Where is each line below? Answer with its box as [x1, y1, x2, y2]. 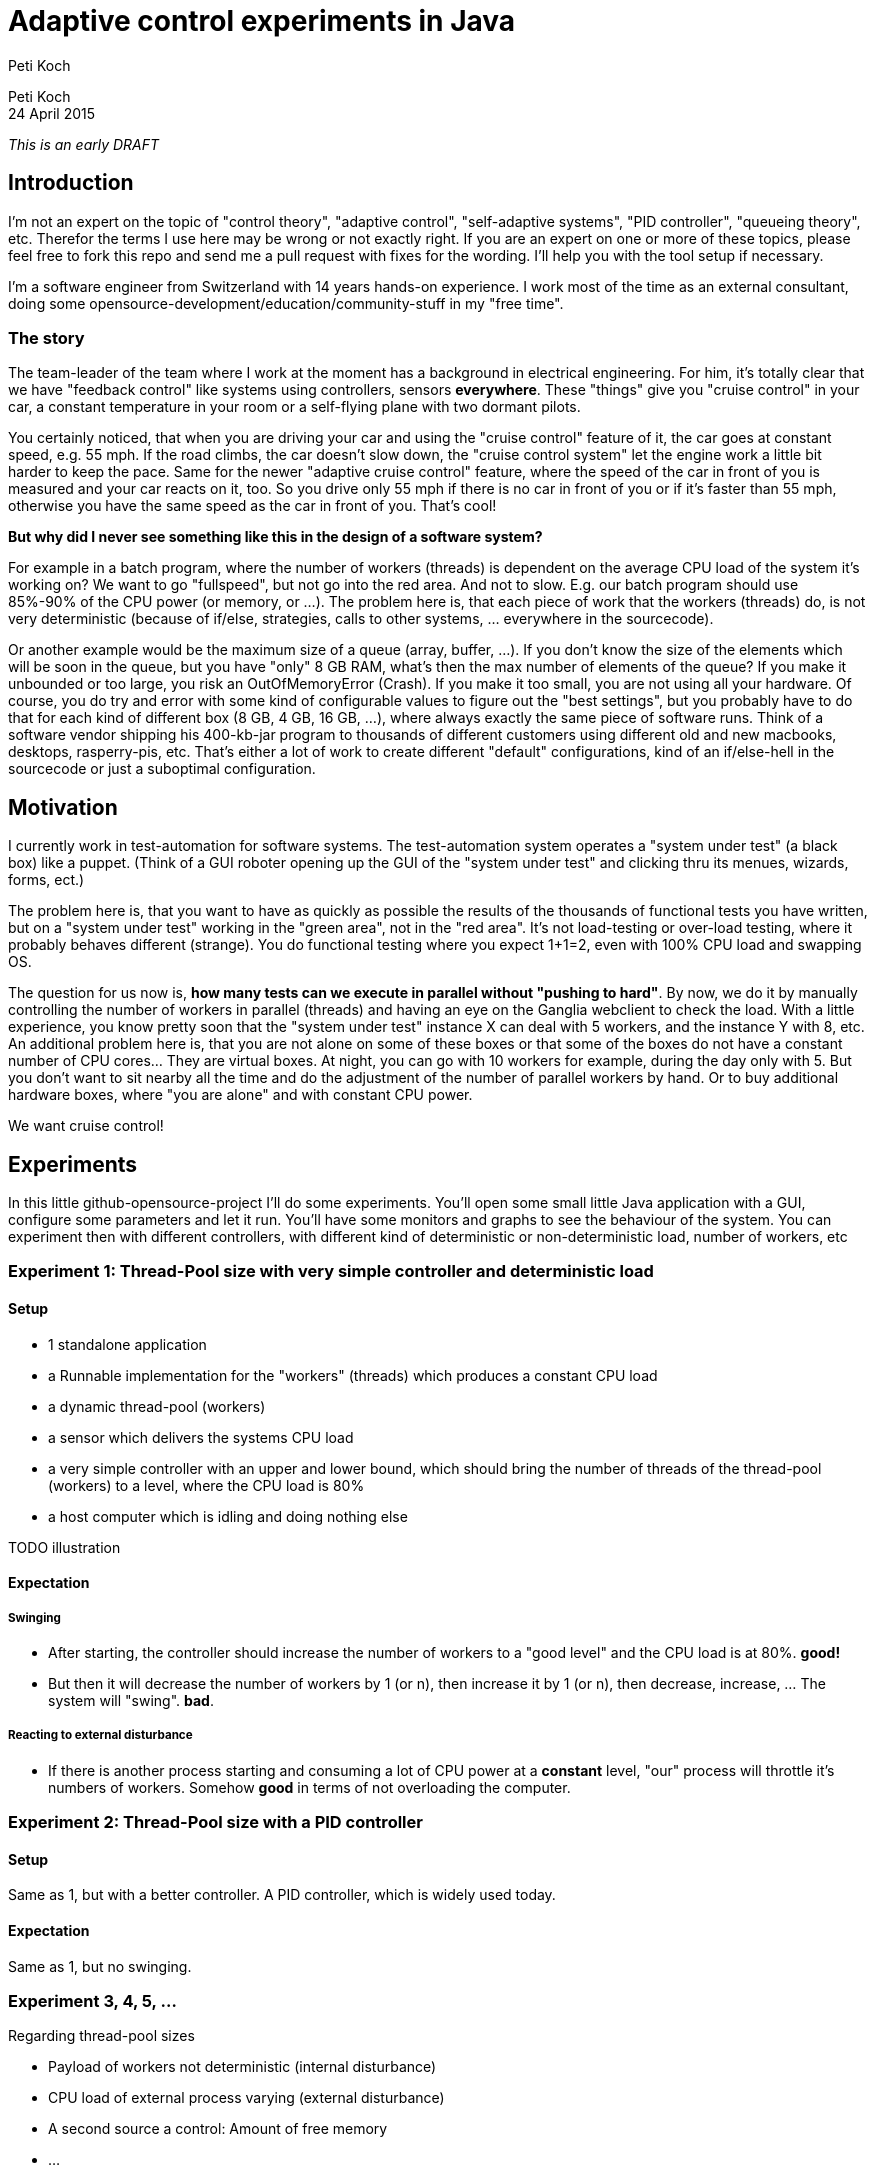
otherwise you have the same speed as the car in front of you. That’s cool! [8, 497, 497, 515]
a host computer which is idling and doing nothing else [48, 1507, 408, 1525]
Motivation [8, 794, 118, 820]
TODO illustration [8, 1538, 121, 1556]
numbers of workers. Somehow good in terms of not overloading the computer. [48, 1778, 571, 1796]
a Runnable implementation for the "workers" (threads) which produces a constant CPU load [48, 1366, 658, 1384]
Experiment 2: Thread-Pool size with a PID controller [8, 1812, 423, 1833]
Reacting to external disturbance [8, 1728, 193, 1743]
